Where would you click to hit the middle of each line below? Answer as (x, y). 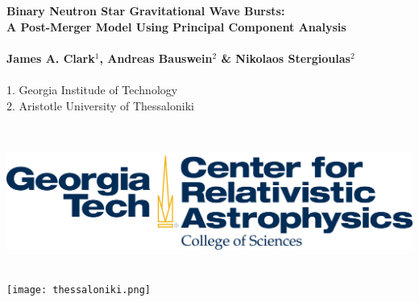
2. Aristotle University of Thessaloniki (100, 105)
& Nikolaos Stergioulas (286, 58)
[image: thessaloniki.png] (79, 290)
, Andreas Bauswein (156, 58)
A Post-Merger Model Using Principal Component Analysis (176, 26)
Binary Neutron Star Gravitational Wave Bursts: (146, 10)
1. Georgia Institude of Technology (92, 89)
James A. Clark (51, 58)
